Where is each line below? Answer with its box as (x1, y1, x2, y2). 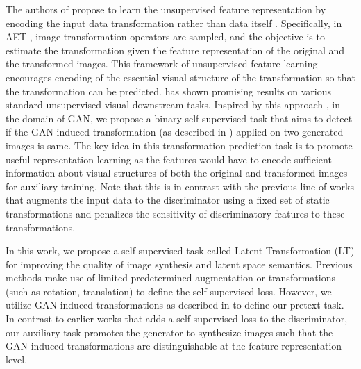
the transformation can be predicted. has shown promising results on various (6, 83, 332, 98)
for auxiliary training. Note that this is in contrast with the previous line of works (6, 179, 354, 193)
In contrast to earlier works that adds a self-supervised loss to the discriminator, (6, 311, 348, 326)
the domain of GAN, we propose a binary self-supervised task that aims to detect (6, 110, 353, 125)
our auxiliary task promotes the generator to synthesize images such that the (6, 325, 333, 339)
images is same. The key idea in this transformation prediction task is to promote (6, 138, 353, 152)
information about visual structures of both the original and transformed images (6, 165, 348, 180)
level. (6, 352, 28, 366)
